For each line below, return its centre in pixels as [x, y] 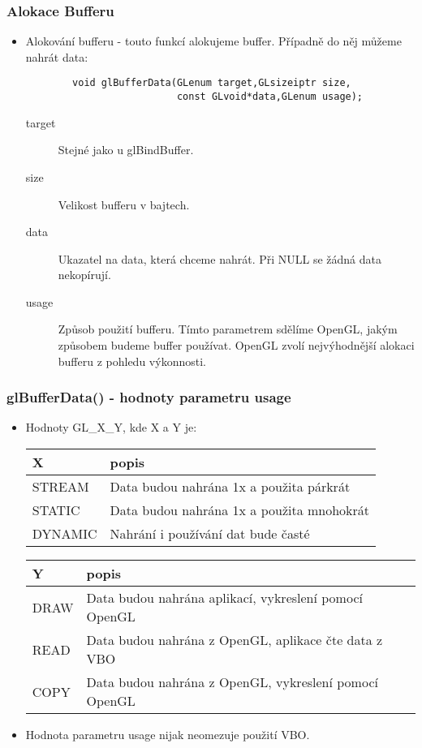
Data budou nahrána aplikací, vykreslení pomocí [224, 598]
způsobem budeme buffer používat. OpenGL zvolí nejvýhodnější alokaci [236, 345]
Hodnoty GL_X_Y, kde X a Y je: [111, 427]
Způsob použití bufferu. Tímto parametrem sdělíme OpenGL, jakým [228, 329]
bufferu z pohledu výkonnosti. [132, 361]
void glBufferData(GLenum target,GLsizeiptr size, [212, 83]
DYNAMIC [65, 534]
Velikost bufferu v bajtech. [124, 204]
